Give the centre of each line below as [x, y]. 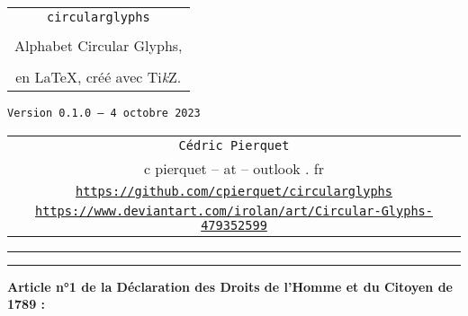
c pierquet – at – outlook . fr [234, 168]
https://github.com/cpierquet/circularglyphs [234, 191]
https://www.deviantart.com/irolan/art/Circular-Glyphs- [234, 211]
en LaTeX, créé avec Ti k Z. [99, 77]
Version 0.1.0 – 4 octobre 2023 [104, 113]
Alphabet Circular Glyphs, [99, 45]
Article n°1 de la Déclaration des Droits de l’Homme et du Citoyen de [230, 286]
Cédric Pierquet [234, 145]
